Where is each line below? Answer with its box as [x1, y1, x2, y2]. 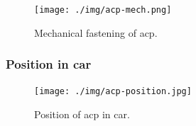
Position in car [6, 55, 92, 73]
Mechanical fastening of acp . [34, 25, 158, 40]
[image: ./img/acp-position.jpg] [34, 86, 192, 97]
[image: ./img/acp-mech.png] [34, 5, 172, 15]
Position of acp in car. [34, 107, 130, 122]
